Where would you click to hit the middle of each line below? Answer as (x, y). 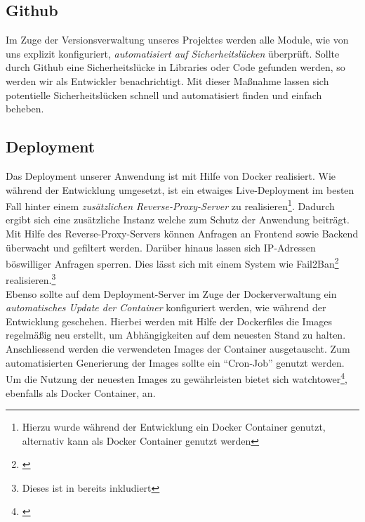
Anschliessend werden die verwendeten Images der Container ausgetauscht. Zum (178, 349)
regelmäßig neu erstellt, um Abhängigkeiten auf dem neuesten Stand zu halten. (176, 335)
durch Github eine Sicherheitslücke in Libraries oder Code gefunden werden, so (175, 67)
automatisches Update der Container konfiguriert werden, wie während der (166, 307)
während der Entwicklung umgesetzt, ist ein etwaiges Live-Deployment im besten (180, 189)
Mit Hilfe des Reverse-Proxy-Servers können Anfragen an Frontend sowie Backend (182, 233)
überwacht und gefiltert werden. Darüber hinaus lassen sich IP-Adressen (161, 247)
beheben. (25, 109)
